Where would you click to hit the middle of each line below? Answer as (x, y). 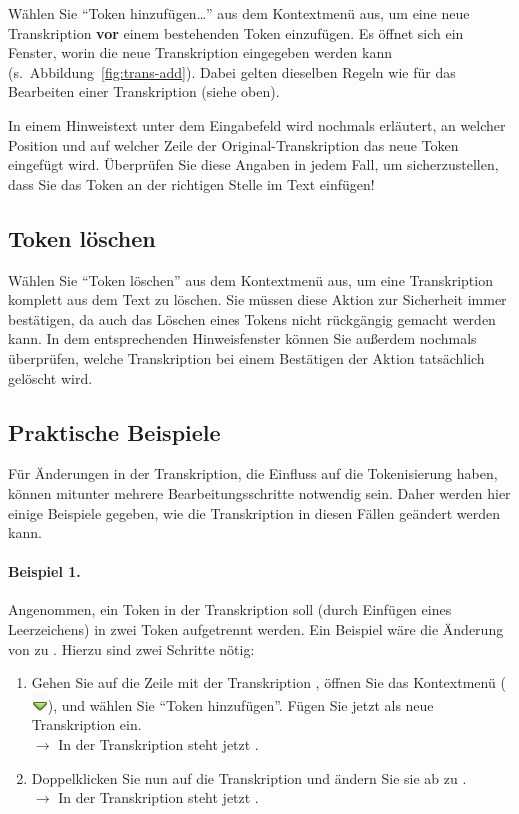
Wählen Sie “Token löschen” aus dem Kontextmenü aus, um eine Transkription (250, 279)
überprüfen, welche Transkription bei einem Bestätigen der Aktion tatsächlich (246, 357)
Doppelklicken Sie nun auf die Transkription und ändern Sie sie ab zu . (249, 777)
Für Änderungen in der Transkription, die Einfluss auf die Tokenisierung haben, (253, 473)
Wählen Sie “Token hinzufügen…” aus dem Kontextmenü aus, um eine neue (239, 13)
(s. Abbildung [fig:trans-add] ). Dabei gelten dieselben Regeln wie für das (232, 71)
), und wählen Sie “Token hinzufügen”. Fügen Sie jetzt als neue (240, 704)
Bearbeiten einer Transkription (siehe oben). (144, 91)
